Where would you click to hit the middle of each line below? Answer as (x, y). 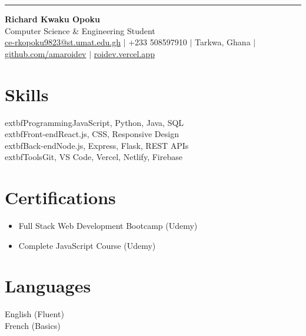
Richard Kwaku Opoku (52, 19)
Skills (27, 94)
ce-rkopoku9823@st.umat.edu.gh (63, 42)
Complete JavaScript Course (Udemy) (87, 245)
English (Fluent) (34, 314)
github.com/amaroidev (46, 53)
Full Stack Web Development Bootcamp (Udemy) (108, 225)
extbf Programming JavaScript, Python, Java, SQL (94, 122)
